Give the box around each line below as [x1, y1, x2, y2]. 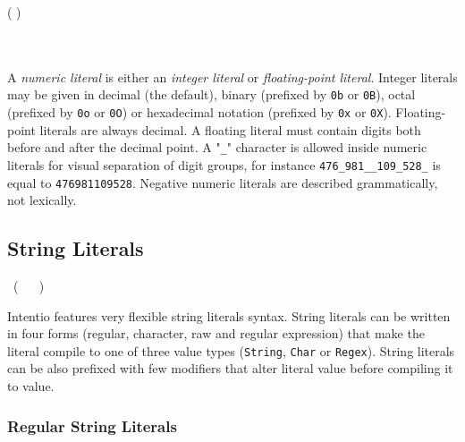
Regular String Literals [7, 414, 177, 437]
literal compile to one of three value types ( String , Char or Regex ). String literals [7, 341, 455, 360]
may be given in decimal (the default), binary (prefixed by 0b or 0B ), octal [7, 85, 416, 104]
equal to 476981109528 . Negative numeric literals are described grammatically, [7, 173, 438, 191]
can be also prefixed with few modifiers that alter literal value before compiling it [7, 359, 453, 378]
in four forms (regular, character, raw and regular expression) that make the [7, 324, 425, 343]
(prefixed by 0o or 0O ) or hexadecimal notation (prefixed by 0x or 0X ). [7, 103, 392, 122]
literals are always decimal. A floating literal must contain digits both [39, 120, 421, 139]
